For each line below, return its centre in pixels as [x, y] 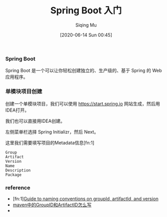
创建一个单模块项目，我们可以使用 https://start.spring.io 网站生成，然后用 [83, 103]
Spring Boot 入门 [86, 10]
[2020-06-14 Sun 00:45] [86, 35]
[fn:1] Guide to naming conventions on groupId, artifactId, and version [86, 199]
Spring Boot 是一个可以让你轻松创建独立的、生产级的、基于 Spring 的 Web [84, 71]
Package [14, 175]
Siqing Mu [86, 25]
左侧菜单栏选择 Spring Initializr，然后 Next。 [52, 132]
